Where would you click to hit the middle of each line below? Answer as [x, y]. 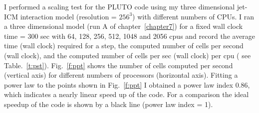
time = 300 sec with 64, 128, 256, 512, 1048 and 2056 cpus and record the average [130, 36]
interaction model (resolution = [68, 16]
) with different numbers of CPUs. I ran [193, 16]
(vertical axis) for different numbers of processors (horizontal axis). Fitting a [121, 75]
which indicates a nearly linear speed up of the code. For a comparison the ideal [127, 94]
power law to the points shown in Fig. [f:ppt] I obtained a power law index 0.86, [127, 84]
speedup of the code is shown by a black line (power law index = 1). [109, 104]
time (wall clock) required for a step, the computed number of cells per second [124, 46]
